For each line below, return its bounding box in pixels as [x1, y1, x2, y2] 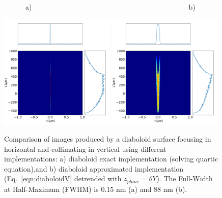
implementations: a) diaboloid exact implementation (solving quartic [4, 153, 218, 164]
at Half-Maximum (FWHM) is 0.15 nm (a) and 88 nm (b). [4, 183, 187, 194]
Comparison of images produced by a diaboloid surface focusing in [4, 133, 211, 144]
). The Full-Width [156, 173, 213, 184]
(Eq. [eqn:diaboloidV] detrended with [4, 173, 122, 184]
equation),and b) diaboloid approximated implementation [4, 163, 184, 174]
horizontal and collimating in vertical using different [4, 143, 166, 154]
